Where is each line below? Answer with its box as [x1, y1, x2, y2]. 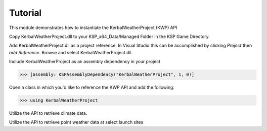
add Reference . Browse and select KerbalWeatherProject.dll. [9, 49, 133, 55]
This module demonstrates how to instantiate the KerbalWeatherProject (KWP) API [9, 25, 178, 31]
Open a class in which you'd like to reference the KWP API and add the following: [9, 84, 175, 91]
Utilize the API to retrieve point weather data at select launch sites [9, 119, 143, 125]
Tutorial [9, 7, 42, 18]
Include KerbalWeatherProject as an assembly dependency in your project [9, 59, 161, 65]
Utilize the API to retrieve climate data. [9, 110, 88, 116]
